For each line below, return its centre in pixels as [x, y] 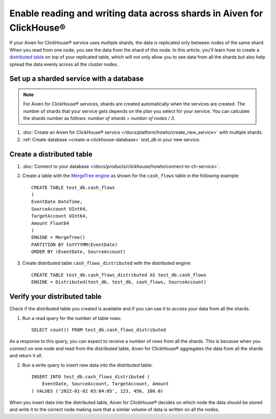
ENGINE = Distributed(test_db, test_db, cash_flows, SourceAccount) [119, 282]
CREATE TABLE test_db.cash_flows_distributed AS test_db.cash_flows [119, 275]
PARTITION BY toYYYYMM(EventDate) [74, 244]
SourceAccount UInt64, [60, 209]
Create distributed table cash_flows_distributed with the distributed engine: [107, 263]
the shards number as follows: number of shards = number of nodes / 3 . [99, 118]
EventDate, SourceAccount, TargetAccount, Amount [105, 384]
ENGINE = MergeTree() [58, 238]
